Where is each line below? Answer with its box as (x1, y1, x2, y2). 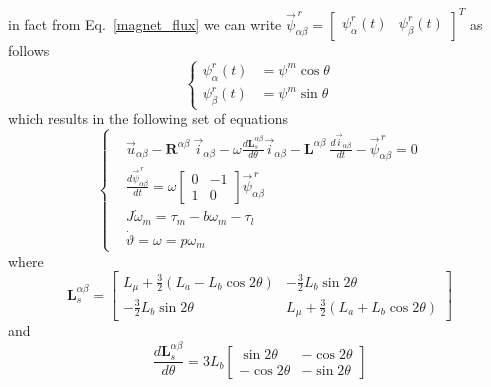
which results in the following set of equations (8, 108, 288, 129)
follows (8, 39, 50, 60)
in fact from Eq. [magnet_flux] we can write (8, 13, 282, 34)
